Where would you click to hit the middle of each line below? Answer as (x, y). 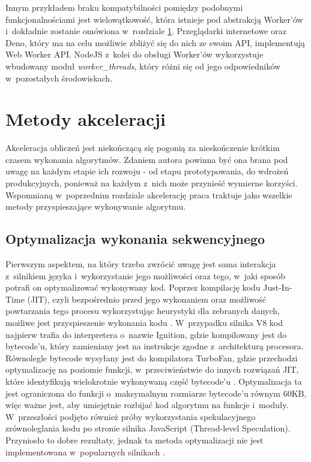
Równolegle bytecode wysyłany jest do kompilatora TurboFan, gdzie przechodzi (152, 357)
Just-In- (278, 287)
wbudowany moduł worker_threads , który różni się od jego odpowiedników (143, 66)
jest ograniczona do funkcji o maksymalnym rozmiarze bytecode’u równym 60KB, (156, 393)
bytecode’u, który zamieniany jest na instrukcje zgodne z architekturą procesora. (155, 346)
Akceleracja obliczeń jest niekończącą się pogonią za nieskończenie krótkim (143, 148)
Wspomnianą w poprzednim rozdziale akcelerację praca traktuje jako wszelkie (149, 194)
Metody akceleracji (86, 119)
